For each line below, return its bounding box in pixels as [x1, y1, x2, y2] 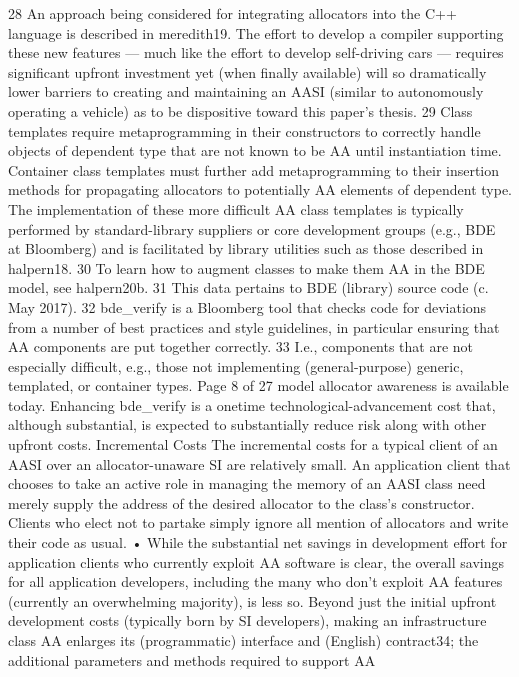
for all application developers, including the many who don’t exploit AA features [8, 571, 503, 592]
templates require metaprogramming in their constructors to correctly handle [8, 120, 481, 141]
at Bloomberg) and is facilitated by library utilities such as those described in [8, 238, 484, 259]
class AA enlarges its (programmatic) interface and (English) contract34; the [8, 630, 479, 650]
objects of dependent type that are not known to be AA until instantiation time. [8, 140, 502, 161]
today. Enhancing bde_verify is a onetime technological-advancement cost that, [8, 394, 496, 415]
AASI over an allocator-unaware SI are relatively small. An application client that [8, 453, 511, 474]
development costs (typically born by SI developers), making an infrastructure [8, 610, 487, 631]
